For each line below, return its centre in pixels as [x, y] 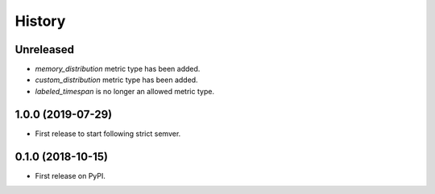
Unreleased [45, 50]
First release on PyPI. [70, 175]
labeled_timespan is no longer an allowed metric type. [125, 91]
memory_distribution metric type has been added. [118, 69]
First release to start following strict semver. [108, 134]
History [40, 21]
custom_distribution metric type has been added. [116, 80]
